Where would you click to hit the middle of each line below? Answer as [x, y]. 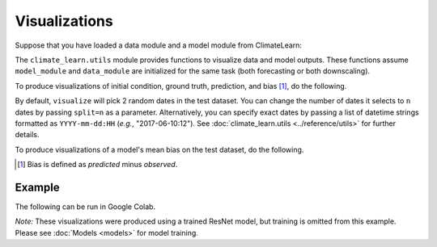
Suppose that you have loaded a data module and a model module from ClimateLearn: [159, 45]
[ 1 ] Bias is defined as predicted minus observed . [98, 165]
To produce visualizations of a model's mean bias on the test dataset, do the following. [159, 149]
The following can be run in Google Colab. [85, 207]
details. [27, 135]
